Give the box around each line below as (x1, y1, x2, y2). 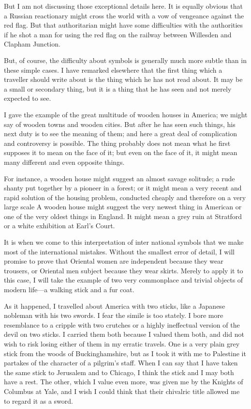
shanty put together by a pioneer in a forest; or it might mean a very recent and (4, 183, 242, 193)
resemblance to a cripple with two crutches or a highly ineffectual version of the (4, 319, 240, 330)
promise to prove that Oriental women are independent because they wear (4, 256, 223, 266)
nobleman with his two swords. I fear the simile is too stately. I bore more (4, 310, 223, 320)
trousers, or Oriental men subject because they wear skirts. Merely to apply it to (4, 265, 243, 275)
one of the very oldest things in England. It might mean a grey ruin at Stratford (4, 211, 242, 221)
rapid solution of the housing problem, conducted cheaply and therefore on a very (4, 192, 246, 202)
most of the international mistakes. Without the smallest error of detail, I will (4, 246, 235, 256)
